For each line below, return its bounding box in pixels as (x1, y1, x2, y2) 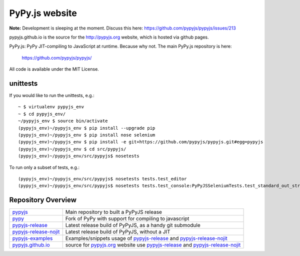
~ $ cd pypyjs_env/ (18, 111, 66, 117)
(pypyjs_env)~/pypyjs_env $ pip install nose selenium (18, 132, 155, 138)
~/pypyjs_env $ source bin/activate (18, 118, 108, 124)
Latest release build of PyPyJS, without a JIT (65, 228, 170, 235)
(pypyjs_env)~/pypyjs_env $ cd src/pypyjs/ (18, 146, 126, 152)
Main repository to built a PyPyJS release (65, 208, 162, 215)
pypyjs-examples (12, 235, 53, 242)
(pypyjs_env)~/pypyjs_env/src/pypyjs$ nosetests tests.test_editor (18, 176, 187, 181)
